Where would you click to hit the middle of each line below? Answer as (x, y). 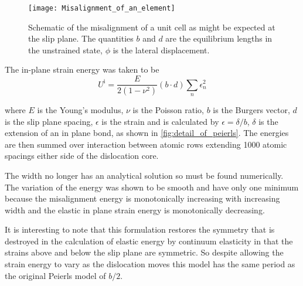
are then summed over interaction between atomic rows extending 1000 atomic (146, 144)
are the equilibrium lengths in (219, 38)
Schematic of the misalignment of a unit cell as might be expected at (152, 27)
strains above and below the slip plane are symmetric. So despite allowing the (144, 252)
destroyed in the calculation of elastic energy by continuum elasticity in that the (149, 241)
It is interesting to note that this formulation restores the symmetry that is (140, 229)
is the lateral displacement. (161, 50)
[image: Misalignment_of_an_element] (102, 8)
